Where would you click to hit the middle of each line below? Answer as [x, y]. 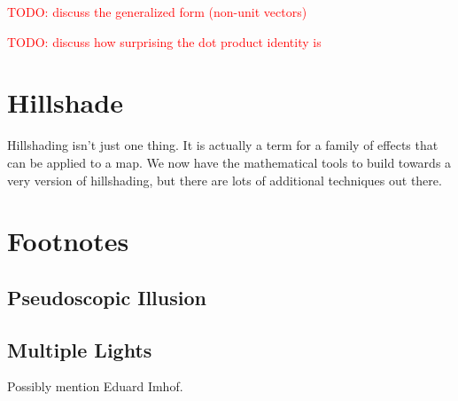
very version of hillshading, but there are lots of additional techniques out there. [225, 180]
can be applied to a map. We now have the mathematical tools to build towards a [229, 162]
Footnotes [68, 241]
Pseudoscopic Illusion [107, 297]
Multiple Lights [80, 349]
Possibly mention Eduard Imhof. [95, 386]
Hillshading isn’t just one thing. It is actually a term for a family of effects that [223, 145]
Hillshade [65, 102]
